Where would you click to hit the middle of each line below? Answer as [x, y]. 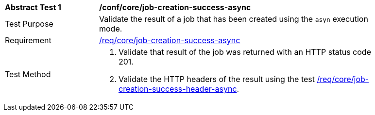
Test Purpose [29, 24]
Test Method [28, 74]
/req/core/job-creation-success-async [170, 40]
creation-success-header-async [178, 89]
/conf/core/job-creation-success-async [175, 7]
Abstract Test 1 [33, 7]
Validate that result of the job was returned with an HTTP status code [245, 52]
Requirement [28, 40]
